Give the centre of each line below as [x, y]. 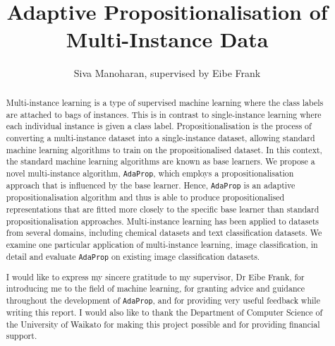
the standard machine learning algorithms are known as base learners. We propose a [160, 161]
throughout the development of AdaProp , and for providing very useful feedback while [163, 300]
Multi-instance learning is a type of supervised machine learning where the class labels [165, 103]
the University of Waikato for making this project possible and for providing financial [163, 324]
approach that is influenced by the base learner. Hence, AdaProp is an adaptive [151, 185]
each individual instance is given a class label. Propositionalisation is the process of [159, 126]
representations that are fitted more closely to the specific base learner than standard [163, 209]
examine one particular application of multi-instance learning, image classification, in [162, 244]
